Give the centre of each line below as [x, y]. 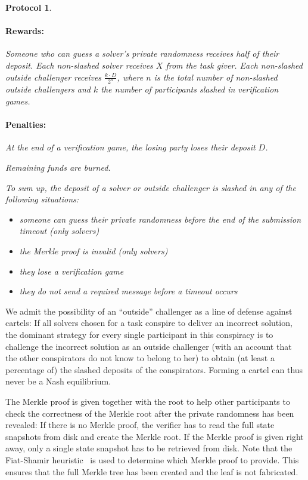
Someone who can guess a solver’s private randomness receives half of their [142, 53]
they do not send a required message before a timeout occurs [128, 291]
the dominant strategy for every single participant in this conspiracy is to [139, 334]
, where [130, 77]
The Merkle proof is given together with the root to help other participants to [148, 401]
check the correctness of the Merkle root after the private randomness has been [150, 413]
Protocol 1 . [29, 7]
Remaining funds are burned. [58, 167]
